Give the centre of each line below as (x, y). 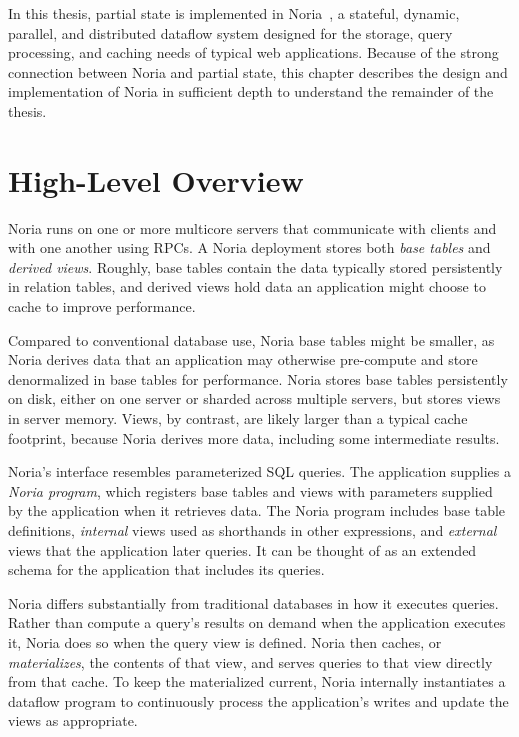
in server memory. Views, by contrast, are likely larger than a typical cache (238, 418)
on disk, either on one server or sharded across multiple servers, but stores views (254, 398)
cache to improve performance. (102, 306)
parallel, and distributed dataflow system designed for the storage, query (230, 32)
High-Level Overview (156, 179)
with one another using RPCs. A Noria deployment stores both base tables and (249, 247)
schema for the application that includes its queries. (166, 569)
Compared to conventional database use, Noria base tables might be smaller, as (251, 339)
